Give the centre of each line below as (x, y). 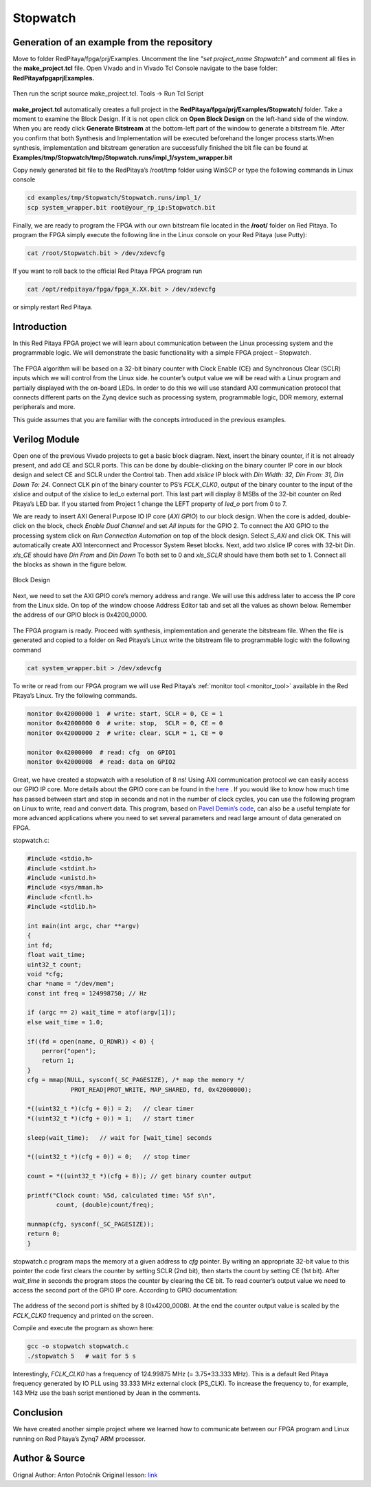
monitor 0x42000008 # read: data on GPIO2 (102, 762)
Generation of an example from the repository (113, 42)
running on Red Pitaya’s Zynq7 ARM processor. (79, 1439)
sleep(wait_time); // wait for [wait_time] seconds (120, 1137)
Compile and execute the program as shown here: (83, 1328)
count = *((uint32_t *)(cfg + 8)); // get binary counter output (139, 1176)
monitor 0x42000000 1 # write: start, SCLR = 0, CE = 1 (125, 714)
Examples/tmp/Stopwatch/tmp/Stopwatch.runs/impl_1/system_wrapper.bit (123, 157)
